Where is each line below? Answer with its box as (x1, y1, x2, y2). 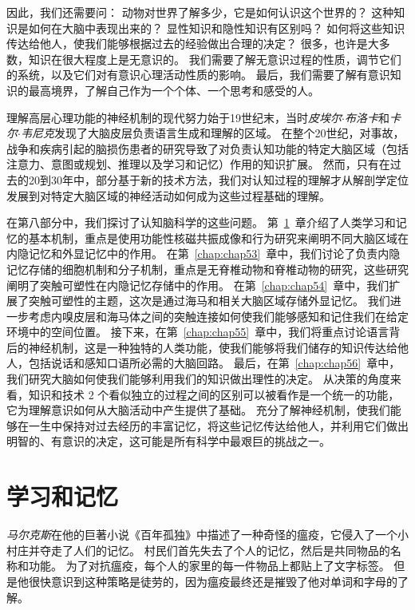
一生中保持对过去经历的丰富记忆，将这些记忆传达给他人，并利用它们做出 (28, 417, 409, 434)
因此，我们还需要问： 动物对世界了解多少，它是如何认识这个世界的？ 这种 (6, 4, 394, 20)
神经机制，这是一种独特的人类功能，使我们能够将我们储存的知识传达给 (28, 339, 397, 355)
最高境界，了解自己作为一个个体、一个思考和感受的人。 (28, 81, 319, 98)
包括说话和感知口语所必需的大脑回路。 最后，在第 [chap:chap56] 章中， (28, 355, 401, 371)
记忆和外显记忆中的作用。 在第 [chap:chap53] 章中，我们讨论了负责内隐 (28, 245, 401, 262)
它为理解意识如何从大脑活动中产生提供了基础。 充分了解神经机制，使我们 (6, 402, 390, 418)
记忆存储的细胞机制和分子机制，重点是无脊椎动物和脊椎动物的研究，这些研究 (6, 260, 409, 277)
